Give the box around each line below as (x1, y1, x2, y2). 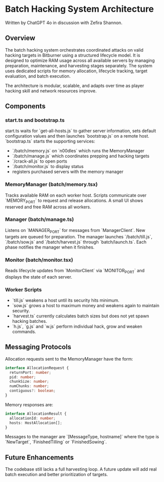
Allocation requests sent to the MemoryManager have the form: (5, 356, 133, 362)
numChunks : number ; (9, 384, 49, 389)
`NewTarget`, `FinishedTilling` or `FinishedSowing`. (5, 439, 107, 445)
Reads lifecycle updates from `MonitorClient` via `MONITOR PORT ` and (5, 267, 145, 275)
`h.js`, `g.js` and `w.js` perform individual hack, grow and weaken (12, 323, 142, 330)
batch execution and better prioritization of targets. (5, 472, 108, 478)
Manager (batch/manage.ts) (5, 216, 74, 223)
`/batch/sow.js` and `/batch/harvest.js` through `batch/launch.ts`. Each (5, 239, 147, 245)
